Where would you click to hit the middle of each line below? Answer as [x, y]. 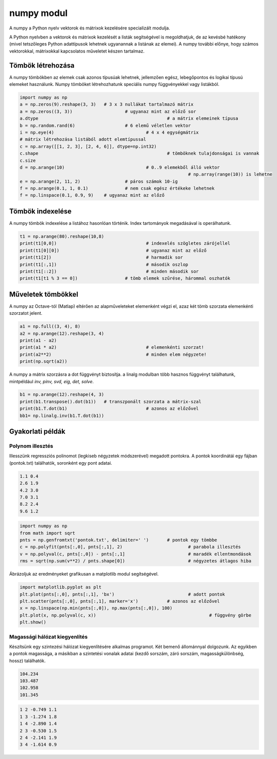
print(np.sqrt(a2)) [43, 362]
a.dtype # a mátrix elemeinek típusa [129, 118]
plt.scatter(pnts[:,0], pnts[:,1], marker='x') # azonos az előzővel [120, 601]
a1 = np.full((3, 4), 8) [50, 327]
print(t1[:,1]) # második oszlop [104, 264]
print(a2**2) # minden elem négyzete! [113, 354]
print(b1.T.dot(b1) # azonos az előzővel [109, 409]
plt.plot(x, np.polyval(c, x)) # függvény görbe [136, 615]
